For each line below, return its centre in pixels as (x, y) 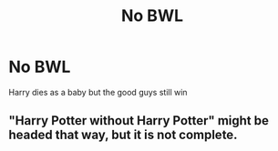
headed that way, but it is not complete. (123, 135)
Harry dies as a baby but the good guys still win (98, 92)
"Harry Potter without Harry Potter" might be (139, 121)
